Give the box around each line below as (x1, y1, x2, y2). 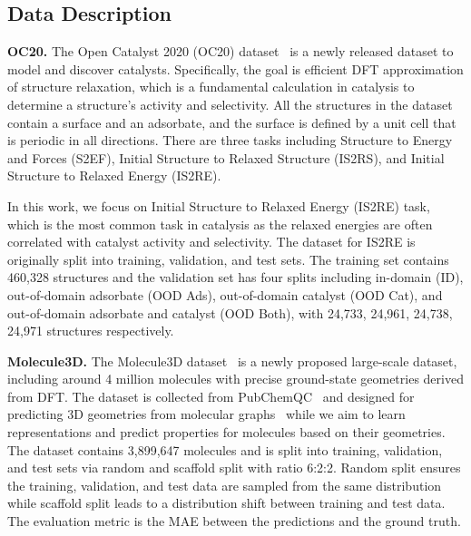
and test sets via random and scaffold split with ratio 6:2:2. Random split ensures (7, 458, 461, 477)
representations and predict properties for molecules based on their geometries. (7, 423, 446, 442)
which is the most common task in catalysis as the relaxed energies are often (7, 214, 433, 233)
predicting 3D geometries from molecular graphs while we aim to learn (7, 404, 406, 424)
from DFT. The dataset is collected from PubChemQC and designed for (7, 386, 415, 405)
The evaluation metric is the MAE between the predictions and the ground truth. (7, 512, 461, 531)
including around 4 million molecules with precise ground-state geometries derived (7, 369, 464, 388)
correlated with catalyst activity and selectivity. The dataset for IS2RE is (7, 232, 416, 251)
